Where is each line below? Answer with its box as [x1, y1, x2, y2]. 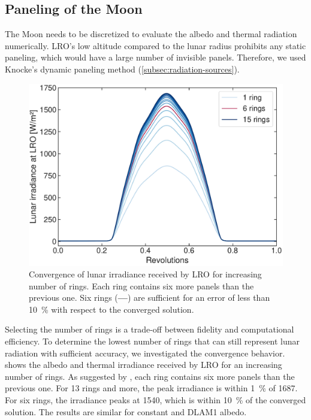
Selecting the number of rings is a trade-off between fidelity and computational [5, 323, 294, 336]
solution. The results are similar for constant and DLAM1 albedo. [5, 405, 247, 418]
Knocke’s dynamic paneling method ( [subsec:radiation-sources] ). [5, 62, 240, 75]
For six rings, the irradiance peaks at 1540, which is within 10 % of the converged [5, 394, 306, 406]
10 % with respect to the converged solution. [29, 303, 194, 315]
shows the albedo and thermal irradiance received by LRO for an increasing [5, 358, 282, 371]
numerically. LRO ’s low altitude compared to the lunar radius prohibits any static [5, 39, 306, 52]
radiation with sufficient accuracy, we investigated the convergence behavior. [5, 346, 285, 359]
